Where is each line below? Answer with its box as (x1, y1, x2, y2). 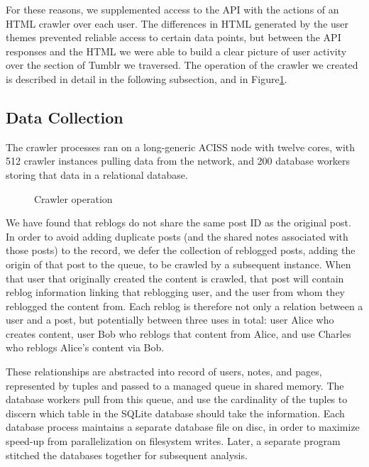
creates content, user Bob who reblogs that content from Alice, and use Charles (6, 326, 351, 341)
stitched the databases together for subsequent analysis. (6, 447, 248, 462)
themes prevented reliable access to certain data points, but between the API (6, 30, 341, 45)
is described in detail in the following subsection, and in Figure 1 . (6, 71, 287, 86)
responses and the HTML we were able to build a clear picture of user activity (6, 43, 347, 58)
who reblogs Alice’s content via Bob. (6, 340, 165, 355)
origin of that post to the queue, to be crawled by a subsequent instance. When (6, 256, 351, 271)
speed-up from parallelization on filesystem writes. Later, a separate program (6, 434, 341, 449)
